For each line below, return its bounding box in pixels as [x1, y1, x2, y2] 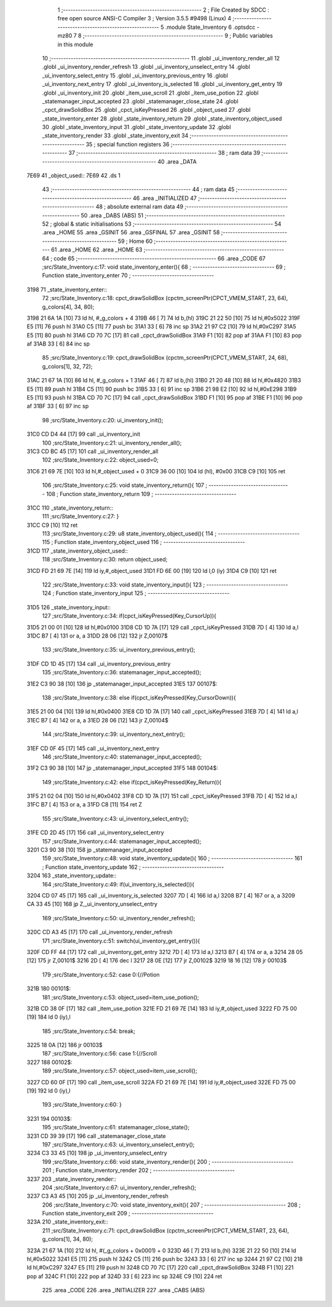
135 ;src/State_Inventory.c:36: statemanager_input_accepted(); [42, 669, 202, 676]
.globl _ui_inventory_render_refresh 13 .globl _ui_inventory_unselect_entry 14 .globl [42, 63, 250, 71]
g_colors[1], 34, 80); [42, 1236, 93, 1243]
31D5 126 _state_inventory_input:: [26, 603, 111, 611]
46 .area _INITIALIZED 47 [132, 194, 197, 202]
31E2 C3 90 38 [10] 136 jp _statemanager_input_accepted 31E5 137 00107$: [26, 680, 218, 687]
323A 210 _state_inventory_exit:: [26, 1218, 108, 1226]
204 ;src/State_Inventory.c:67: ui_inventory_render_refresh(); [42, 1183, 197, 1191]
